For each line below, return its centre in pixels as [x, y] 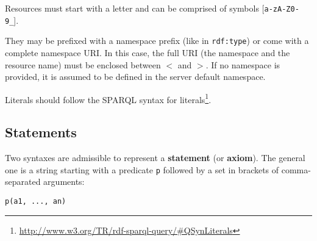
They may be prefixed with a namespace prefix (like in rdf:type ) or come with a [157, 41]
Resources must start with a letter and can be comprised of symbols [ [135, 8]
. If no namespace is [243, 64]
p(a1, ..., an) [36, 202]
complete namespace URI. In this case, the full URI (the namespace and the [148, 52]
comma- [296, 169]
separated [23, 182]
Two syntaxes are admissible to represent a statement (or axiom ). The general [155, 158]
